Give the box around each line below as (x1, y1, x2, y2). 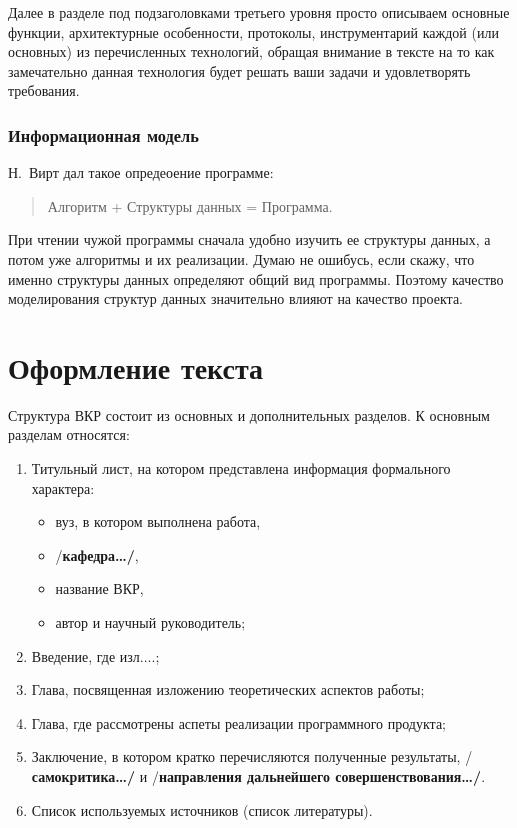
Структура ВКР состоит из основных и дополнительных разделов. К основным (8, 404, 490, 425)
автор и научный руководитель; (55, 612, 246, 633)
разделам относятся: (8, 424, 130, 445)
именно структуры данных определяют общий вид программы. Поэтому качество (8, 268, 504, 289)
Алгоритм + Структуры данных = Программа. (47, 195, 333, 216)
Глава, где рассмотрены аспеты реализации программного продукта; (31, 712, 446, 733)
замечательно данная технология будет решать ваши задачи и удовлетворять (8, 60, 471, 81)
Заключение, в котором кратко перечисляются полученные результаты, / (31, 746, 473, 767)
